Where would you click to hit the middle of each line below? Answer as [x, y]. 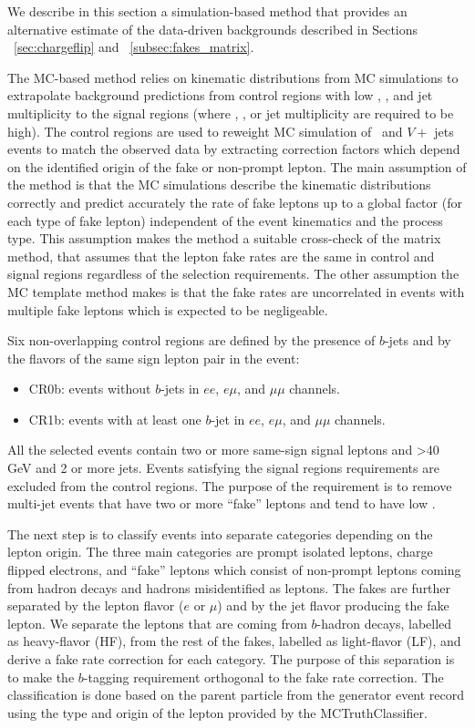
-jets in [180, 389]
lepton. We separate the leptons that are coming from [157, 623]
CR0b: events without [90, 389]
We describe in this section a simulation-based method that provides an [207, 11]
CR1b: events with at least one [115, 419]
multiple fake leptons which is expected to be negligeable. [168, 309]
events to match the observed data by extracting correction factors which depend [234, 149]
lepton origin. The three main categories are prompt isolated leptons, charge [220, 552]
